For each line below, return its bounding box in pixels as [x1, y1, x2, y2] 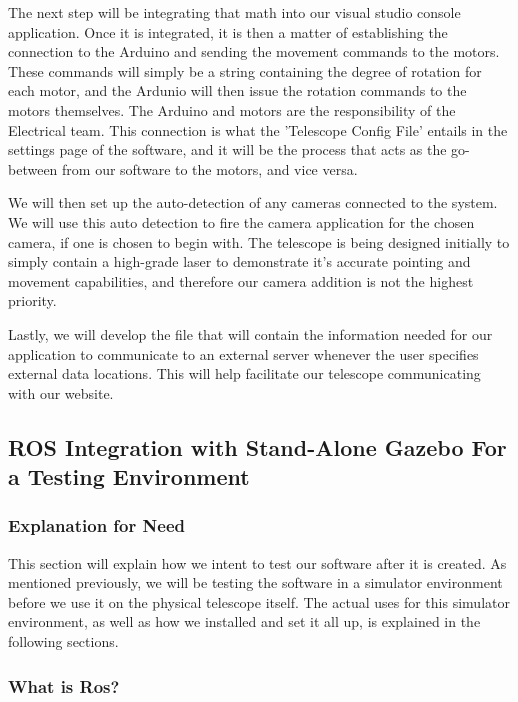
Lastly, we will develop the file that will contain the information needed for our [8, 323, 493, 344]
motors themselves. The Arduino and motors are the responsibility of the [8, 99, 456, 120]
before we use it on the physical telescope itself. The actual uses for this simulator [8, 591, 510, 612]
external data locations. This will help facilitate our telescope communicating [8, 363, 481, 384]
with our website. [8, 382, 114, 403]
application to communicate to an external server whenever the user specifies [8, 343, 479, 364]
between [8, 158, 58, 179]
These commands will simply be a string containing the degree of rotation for [8, 60, 482, 81]
